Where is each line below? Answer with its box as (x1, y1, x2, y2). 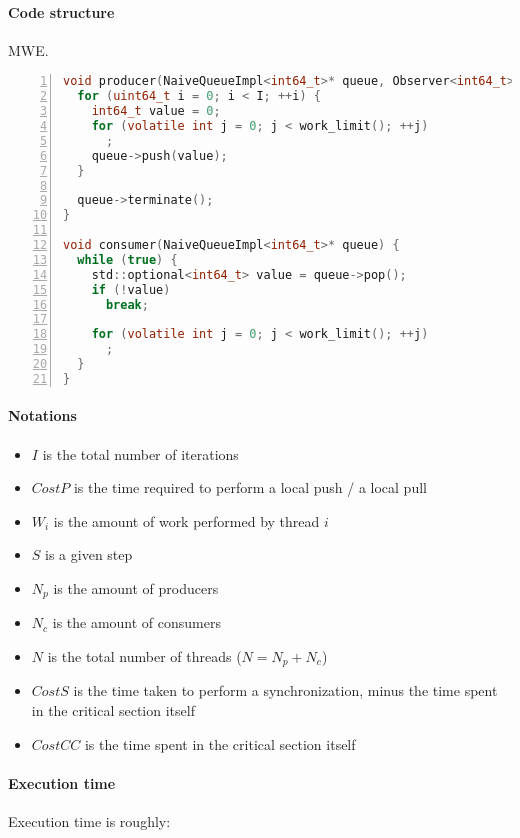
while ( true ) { (77, 252, 178, 267)
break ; (105, 297, 149, 312)
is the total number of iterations (42, 443, 239, 464)
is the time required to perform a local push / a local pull (73, 477, 427, 498)
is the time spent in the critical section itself (84, 733, 356, 754)
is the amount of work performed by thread (53, 510, 320, 531)
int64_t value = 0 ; (91, 104, 221, 119)
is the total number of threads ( (47, 645, 242, 666)
